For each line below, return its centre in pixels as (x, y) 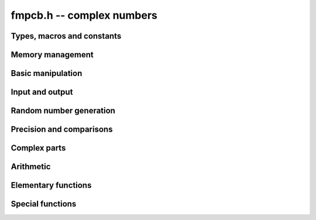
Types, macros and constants (66, 36)
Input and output (42, 92)
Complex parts (38, 148)
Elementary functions (51, 185)
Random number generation (63, 111)
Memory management (52, 55)
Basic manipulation (47, 73)
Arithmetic (31, 167)
